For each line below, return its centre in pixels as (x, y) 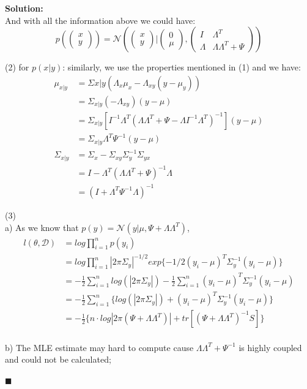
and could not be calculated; (58, 359)
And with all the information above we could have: (100, 20)
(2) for (17, 67)
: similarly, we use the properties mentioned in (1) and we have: (182, 67)
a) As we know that (42, 227)
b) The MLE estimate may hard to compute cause (99, 347)
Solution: (24, 8)
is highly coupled (270, 347)
